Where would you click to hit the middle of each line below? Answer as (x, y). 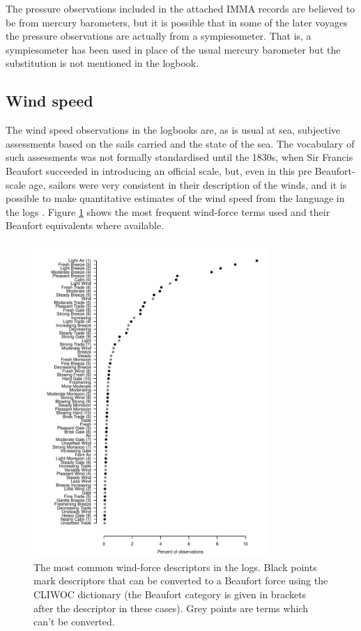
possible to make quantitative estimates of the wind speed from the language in (175, 198)
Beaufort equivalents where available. (85, 225)
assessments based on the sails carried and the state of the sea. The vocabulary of (180, 143)
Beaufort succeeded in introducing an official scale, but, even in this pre (159, 170)
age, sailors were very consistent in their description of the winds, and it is (188, 184)
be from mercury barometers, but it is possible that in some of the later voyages (177, 22)
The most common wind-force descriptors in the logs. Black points (175, 567)
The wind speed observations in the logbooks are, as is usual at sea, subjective (173, 130)
